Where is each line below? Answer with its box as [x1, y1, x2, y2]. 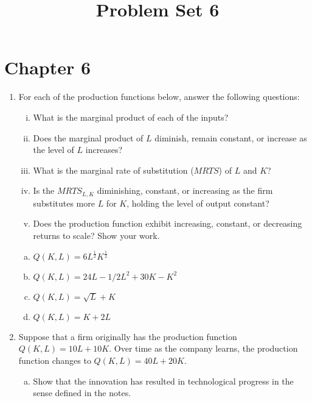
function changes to [18, 354, 91, 367]
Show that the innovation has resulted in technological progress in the [33, 374, 294, 387]
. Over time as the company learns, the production [109, 342, 298, 355]
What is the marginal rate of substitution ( [33, 163, 194, 176]
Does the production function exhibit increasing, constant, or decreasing [33, 217, 302, 230]
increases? [85, 143, 123, 156]
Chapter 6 [4, 55, 91, 80]
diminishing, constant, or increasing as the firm [97, 184, 273, 197]
